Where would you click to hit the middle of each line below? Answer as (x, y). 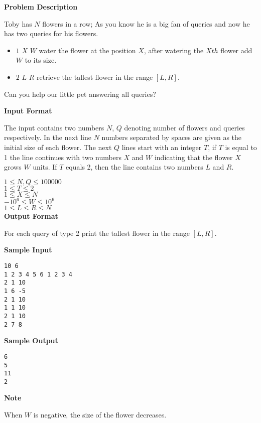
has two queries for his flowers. (51, 33)
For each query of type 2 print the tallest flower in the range (97, 233)
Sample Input (28, 250)
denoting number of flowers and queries (184, 127)
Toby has (18, 23)
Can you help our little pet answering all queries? (80, 94)
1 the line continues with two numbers (63, 157)
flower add (236, 50)
